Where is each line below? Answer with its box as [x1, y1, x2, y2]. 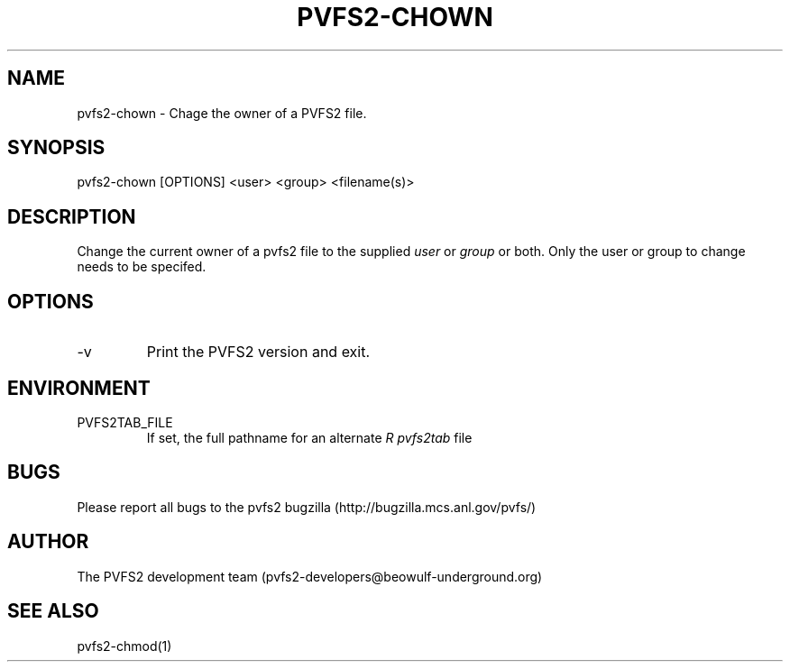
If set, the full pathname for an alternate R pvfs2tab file [146, 429, 473, 445]
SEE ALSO [7, 600, 99, 623]
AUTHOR [7, 530, 89, 554]
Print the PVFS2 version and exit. [146, 343, 371, 362]
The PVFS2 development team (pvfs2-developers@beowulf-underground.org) [77, 568, 543, 584]
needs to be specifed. [77, 259, 207, 275]
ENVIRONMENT [7, 376, 151, 399]
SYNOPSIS [7, 136, 106, 160]
